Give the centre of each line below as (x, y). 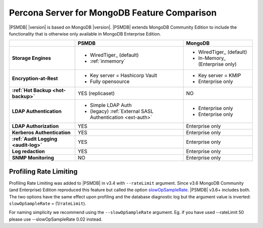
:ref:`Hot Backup (32, 90)
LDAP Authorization (35, 126)
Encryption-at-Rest (35, 79)
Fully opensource (110, 82)
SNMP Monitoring (33, 158)
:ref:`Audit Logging (35, 139)
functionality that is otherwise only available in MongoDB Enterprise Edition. (85, 34)
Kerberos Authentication (41, 133)
